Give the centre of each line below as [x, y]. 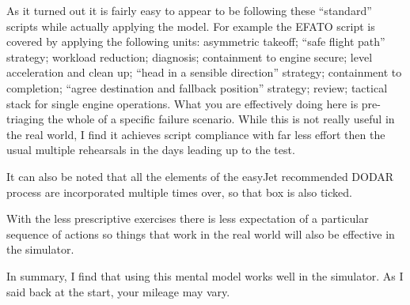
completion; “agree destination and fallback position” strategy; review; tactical [197, 87]
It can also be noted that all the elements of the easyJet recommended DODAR [200, 176]
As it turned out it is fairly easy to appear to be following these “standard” [189, 10]
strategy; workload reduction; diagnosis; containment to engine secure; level [190, 56]
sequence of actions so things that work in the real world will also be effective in [201, 233]
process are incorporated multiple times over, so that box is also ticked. [179, 192]
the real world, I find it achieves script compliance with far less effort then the [196, 134]
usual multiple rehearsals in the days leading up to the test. [151, 150]
